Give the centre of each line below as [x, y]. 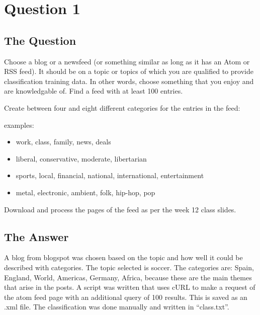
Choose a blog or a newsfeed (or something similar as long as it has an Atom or [127, 61]
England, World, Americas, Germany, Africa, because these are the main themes [128, 277]
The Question [40, 40]
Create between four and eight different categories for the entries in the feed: [122, 107]
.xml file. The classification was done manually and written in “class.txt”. [117, 307]
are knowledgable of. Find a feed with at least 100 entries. [94, 91]
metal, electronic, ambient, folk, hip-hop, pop [85, 192]
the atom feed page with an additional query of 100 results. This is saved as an [126, 297]
